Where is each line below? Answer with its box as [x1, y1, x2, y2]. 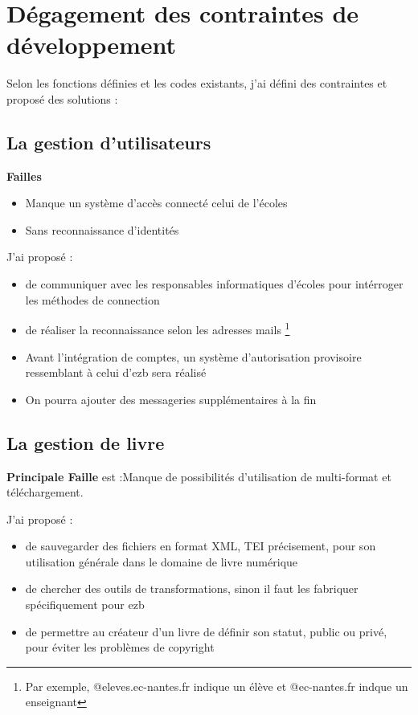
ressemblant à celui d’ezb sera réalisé [25, 364, 207, 381]
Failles [6, 167, 42, 184]
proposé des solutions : [6, 90, 118, 107]
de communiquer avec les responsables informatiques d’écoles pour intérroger [25, 276, 404, 292]
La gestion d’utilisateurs [6, 129, 211, 154]
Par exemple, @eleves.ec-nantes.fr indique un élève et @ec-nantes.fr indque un [25, 677, 408, 694]
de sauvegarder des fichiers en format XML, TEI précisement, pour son [25, 537, 376, 554]
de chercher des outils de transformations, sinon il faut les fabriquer [25, 580, 359, 597]
